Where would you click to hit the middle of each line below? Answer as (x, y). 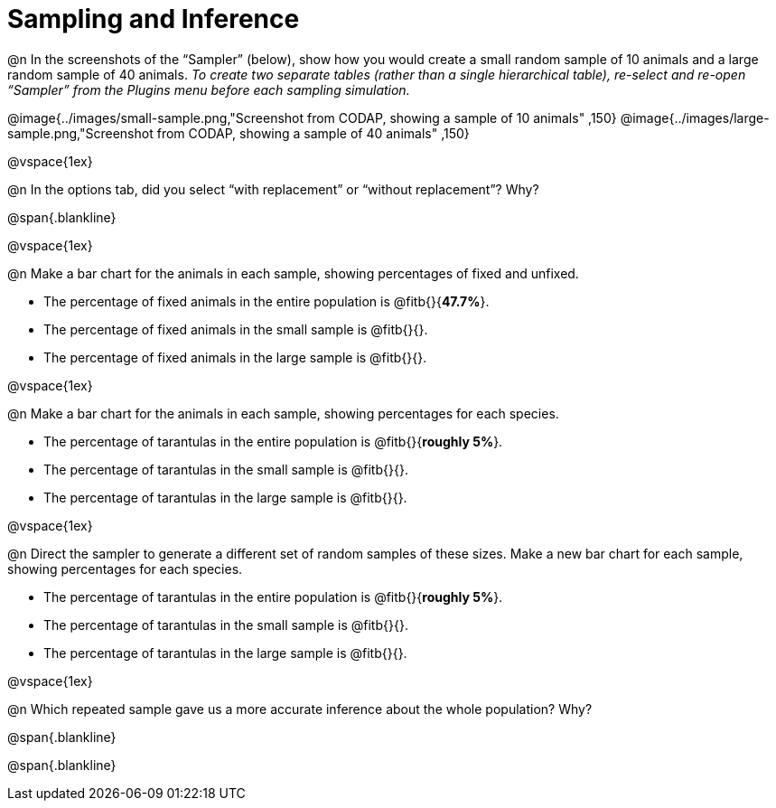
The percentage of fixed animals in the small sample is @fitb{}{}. (236, 329)
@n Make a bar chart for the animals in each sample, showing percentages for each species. (283, 413)
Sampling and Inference (154, 19)
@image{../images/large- (695, 117)
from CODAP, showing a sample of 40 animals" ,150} (313, 133)
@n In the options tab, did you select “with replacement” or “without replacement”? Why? (273, 189)
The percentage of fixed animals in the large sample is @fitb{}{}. (235, 357)
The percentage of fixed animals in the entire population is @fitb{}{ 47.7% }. (266, 301)
